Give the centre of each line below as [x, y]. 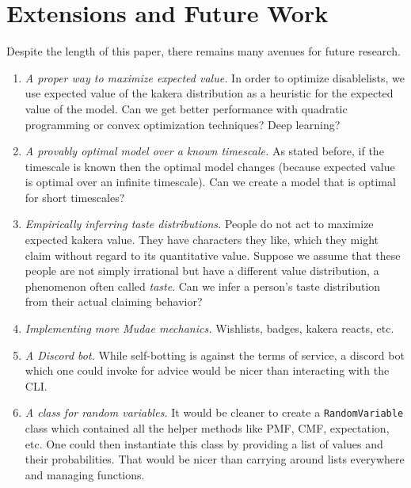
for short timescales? [75, 197]
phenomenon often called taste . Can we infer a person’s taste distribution [203, 286]
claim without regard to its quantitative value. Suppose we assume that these [213, 255]
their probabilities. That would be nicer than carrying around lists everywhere [215, 459]
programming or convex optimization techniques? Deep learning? [183, 124]
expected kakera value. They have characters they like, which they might [202, 240]
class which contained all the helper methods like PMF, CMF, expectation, [207, 428]
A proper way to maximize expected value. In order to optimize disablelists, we [215, 77]
